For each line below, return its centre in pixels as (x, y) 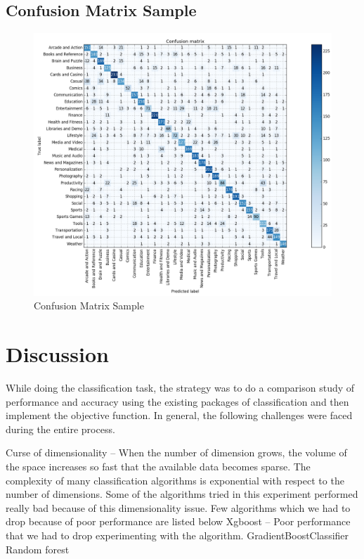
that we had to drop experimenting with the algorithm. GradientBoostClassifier (177, 535)
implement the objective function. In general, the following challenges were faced (179, 415)
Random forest (38, 549)
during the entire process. (60, 429)
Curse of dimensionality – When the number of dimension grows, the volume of (176, 452)
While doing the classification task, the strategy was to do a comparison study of (180, 387)
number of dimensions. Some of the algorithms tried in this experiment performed (182, 494)
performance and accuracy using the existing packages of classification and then (177, 401)
